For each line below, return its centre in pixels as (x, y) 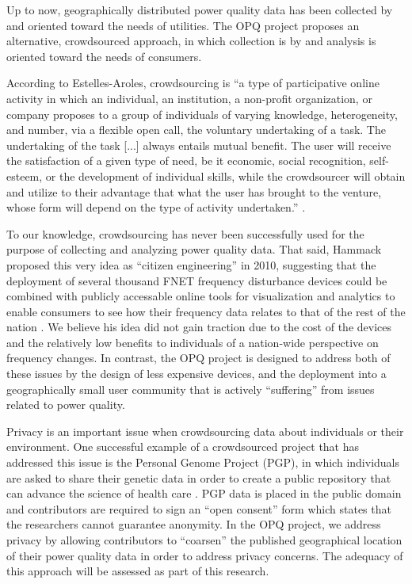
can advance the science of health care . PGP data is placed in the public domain (204, 493)
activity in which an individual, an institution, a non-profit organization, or (189, 98)
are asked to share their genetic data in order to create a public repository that (199, 477)
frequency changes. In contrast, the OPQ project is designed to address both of (198, 358)
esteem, (25, 176)
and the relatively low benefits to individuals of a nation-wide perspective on (193, 342)
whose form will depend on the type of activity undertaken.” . (156, 207)
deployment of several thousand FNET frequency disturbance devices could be (197, 280)
